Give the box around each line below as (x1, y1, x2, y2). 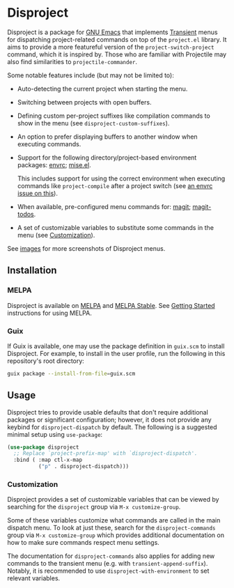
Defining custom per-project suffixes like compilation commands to (17, 111, 210, 120)
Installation (7, 265, 57, 277)
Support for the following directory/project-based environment (17, 153, 197, 162)
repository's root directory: (7, 357, 85, 365)
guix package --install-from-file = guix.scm (7, 370, 136, 377)
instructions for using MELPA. (7, 309, 92, 317)
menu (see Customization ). (17, 231, 95, 239)
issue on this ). (17, 189, 58, 197)
